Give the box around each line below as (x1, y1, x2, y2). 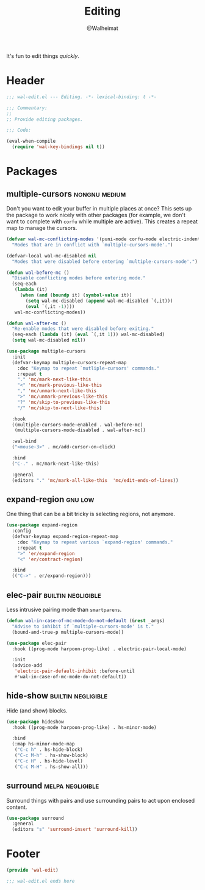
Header (6, 74, 45, 88)
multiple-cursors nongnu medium (6, 188, 126, 199)
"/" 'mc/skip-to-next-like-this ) (17, 404, 103, 411)
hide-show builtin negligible (6, 691, 108, 701)
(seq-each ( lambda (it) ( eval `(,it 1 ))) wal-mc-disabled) (12, 331, 165, 338)
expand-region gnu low (6, 494, 95, 504)
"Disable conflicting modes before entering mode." (12, 275, 146, 281)
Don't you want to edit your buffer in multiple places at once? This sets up (6, 205, 192, 212)
